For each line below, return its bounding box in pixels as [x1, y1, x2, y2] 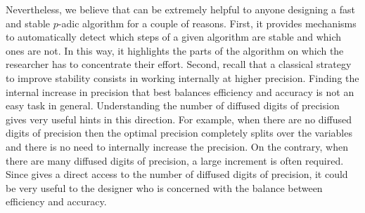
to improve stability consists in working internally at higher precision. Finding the [6, 70, 359, 85]
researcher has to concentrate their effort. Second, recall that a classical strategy [6, 57, 352, 71]
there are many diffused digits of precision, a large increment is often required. [6, 153, 344, 167]
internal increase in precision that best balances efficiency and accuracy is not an [6, 84, 354, 99]
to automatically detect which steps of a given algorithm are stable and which [6, 29, 342, 44]
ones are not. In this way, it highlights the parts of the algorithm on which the [6, 43, 344, 57]
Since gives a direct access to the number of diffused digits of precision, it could [6, 167, 348, 181]
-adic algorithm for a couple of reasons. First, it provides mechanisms [58, 15, 357, 30]
